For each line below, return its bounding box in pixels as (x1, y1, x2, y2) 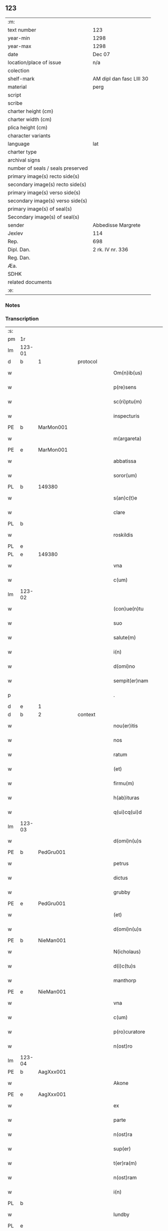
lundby (113, 1211, 130, 1218)
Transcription (5, 315, 39, 322)
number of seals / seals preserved (7, 165, 88, 172)
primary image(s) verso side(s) (7, 189, 81, 196)
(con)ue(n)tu (113, 605, 144, 612)
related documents (7, 278, 52, 285)
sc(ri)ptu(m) (113, 398, 142, 405)
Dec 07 (92, 51, 110, 58)
